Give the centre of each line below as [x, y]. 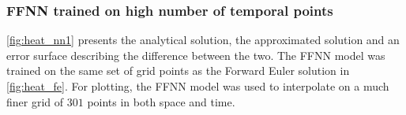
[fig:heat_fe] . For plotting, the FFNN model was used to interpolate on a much [198, 86]
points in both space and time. [161, 101]
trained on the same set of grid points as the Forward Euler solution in [178, 70]
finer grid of [35, 101]
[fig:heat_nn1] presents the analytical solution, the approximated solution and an [203, 40]
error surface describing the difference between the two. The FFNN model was [196, 55]
